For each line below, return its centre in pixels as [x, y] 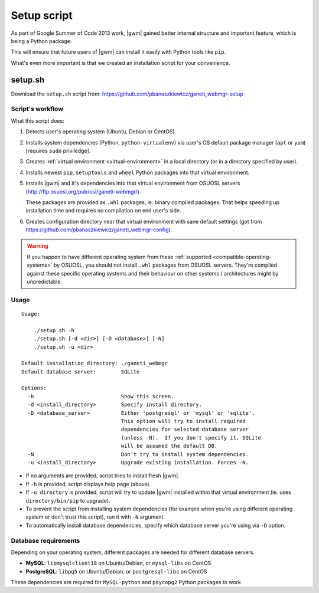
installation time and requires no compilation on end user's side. [103, 211]
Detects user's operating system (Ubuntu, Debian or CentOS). [101, 132]
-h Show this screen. [101, 396]
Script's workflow [37, 109]
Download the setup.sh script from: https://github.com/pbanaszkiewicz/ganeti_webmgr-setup [127, 94]
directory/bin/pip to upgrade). [68, 500]
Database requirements [45, 540]
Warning [38, 246]
